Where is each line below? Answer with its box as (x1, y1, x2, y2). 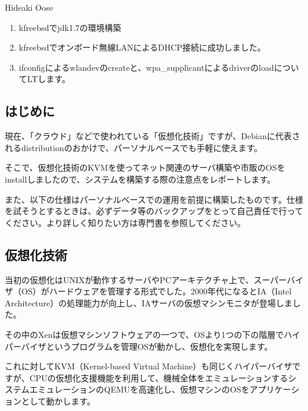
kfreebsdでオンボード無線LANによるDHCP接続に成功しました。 (18, 41, 266, 54)
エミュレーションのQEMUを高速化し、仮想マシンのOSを (29, 383, 250, 396)
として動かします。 (21, 394, 96, 407)
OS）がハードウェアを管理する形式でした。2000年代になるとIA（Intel (21, 285, 292, 297)
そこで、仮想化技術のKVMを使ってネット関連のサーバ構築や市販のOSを (5, 161, 285, 174)
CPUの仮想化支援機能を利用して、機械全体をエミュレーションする (29, 371, 288, 384)
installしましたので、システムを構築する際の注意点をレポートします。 (5, 172, 276, 185)
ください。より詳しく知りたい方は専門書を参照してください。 (5, 216, 246, 228)
